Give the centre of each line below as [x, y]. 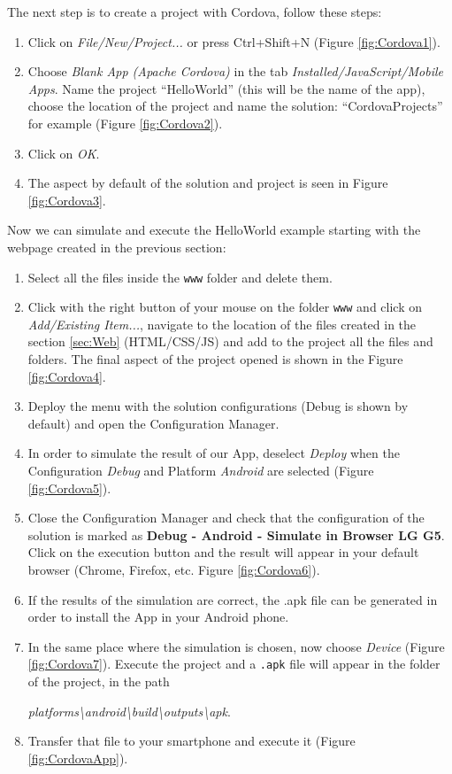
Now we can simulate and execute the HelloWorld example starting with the [214, 230]
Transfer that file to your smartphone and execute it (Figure [192, 741]
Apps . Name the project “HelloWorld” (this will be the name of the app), [226, 88]
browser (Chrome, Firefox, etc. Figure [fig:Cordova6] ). [174, 569]
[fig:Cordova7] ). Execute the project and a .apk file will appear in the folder [234, 664]
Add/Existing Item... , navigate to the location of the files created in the [222, 324]
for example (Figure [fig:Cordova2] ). [125, 123]
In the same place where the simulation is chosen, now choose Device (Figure [236, 646]
